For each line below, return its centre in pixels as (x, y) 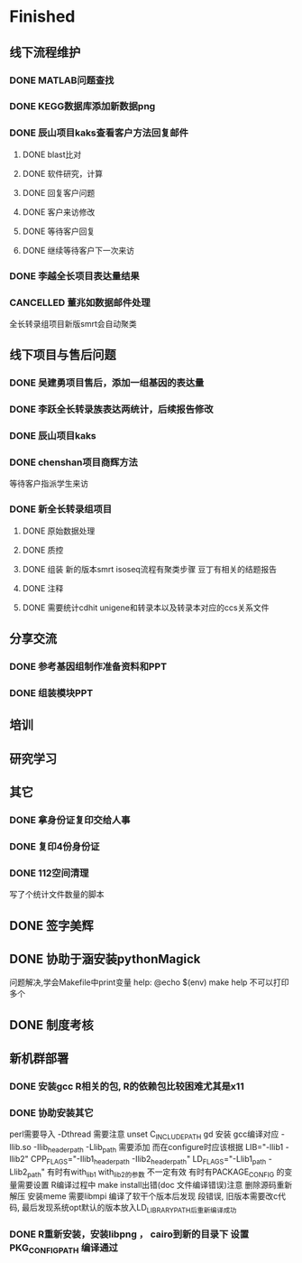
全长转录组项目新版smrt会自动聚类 (73, 323)
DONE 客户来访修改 (59, 212)
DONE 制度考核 (52, 1025)
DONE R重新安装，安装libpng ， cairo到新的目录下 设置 (129, 1234)
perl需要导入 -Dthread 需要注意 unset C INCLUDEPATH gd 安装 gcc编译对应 (144, 1135)
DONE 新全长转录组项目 (61, 509)
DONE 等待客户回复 (59, 231)
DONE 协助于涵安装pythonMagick (105, 959)
